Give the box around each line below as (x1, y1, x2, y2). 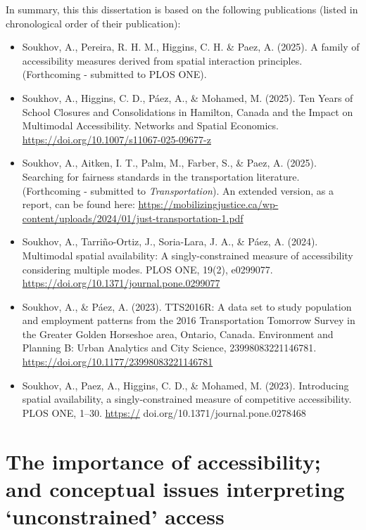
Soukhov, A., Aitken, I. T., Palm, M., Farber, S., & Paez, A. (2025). (22, 155, 317, 170)
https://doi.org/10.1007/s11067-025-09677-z (22, 131, 211, 146)
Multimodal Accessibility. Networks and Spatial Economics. (22, 118, 279, 133)
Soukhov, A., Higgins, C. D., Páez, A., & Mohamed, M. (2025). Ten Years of (22, 90, 353, 105)
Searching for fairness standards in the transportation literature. (22, 169, 300, 183)
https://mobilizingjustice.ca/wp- (138, 197, 279, 212)
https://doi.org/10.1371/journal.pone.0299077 (22, 276, 220, 290)
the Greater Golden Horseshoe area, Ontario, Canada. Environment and (22, 326, 334, 341)
